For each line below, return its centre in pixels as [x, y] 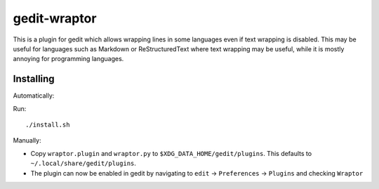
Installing [34, 79]
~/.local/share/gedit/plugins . [84, 163]
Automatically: [34, 96]
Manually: [27, 141]
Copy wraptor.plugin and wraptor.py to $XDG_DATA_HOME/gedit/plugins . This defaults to [171, 153]
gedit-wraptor [55, 18]
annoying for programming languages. [68, 59]
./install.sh [48, 125]
